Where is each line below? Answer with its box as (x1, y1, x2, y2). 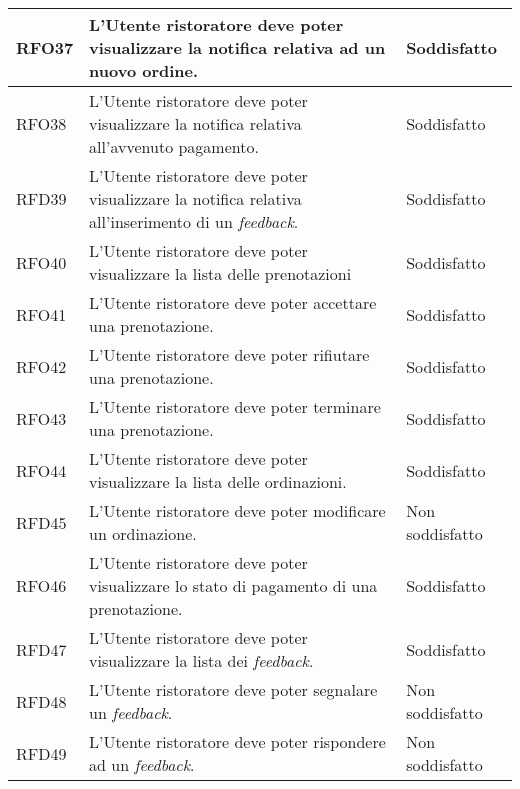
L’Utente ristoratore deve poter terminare (89, 395, 381, 418)
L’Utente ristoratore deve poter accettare (89, 291, 377, 314)
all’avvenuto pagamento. (89, 135, 259, 158)
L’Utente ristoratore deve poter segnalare (89, 678, 378, 701)
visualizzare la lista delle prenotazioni (89, 262, 352, 285)
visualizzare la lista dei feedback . (89, 649, 314, 672)
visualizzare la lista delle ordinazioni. (89, 470, 347, 493)
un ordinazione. (89, 522, 197, 545)
